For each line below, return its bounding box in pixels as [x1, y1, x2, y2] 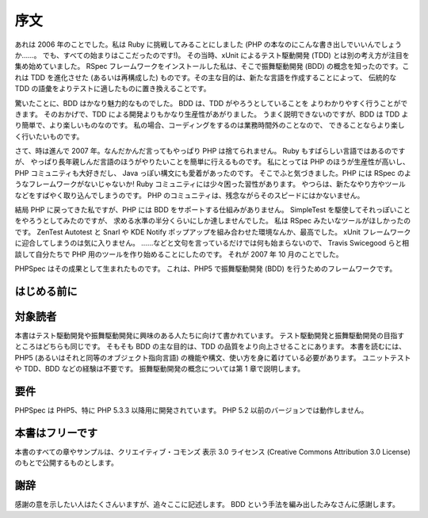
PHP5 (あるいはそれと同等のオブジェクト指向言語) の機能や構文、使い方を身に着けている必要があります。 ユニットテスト [14, 352, 411, 362]
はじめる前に [14, 284, 78, 298]
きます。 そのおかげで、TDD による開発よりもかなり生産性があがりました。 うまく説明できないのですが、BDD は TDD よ [14, 109, 409, 119]
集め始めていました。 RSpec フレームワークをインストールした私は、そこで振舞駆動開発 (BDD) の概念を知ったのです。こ [14, 62, 410, 71]
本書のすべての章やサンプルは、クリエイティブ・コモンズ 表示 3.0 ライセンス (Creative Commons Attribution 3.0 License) [14, 447, 411, 456]
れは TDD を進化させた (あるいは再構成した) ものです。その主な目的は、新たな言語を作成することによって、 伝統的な [14, 72, 396, 82]
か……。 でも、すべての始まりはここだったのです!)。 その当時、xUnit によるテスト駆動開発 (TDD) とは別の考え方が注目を [14, 50, 410, 59]
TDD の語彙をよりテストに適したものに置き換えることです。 [14, 84, 211, 93]
